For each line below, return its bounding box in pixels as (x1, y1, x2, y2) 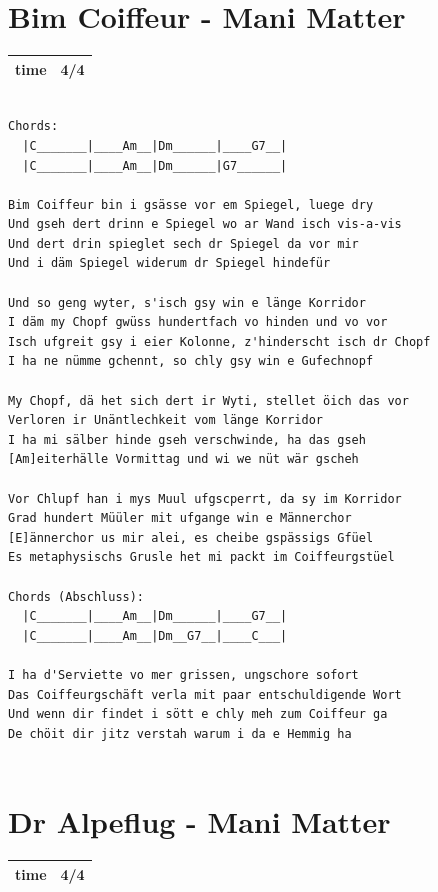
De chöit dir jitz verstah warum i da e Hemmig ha (8, 726, 352, 741)
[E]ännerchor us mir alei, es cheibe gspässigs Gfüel (8, 530, 374, 545)
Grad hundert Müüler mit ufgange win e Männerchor (8, 511, 352, 526)
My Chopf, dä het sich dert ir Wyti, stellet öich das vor (8, 393, 409, 408)
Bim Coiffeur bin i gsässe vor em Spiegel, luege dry (8, 197, 374, 212)
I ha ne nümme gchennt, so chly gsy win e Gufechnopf (8, 354, 374, 369)
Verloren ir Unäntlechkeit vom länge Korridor (8, 413, 323, 428)
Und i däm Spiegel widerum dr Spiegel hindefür (8, 256, 331, 271)
